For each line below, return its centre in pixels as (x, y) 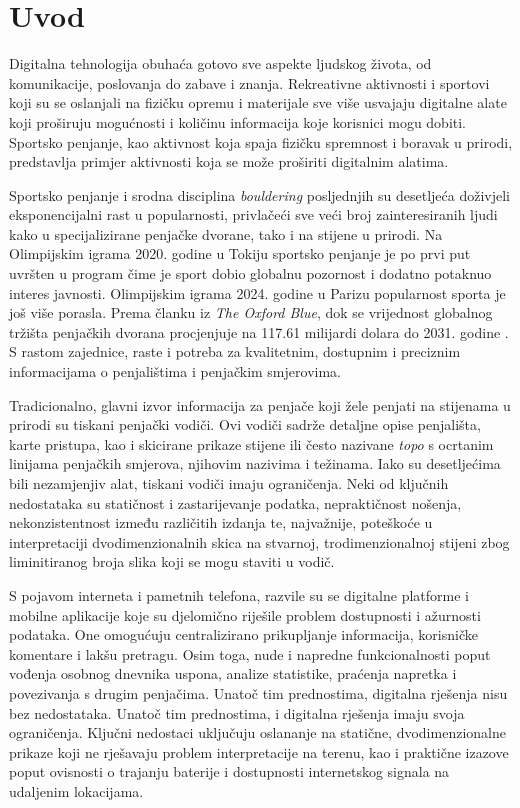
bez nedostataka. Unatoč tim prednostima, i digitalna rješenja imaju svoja (237, 712)
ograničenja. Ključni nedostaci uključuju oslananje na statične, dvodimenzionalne (257, 732)
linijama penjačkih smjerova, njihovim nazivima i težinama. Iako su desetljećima (255, 463)
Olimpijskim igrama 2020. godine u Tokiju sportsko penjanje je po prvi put (240, 253)
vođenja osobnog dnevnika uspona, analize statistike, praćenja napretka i (233, 673)
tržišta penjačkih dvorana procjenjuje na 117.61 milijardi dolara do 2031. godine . (259, 331)
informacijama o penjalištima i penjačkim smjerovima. (175, 371)
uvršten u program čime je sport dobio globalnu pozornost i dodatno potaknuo (250, 273)
